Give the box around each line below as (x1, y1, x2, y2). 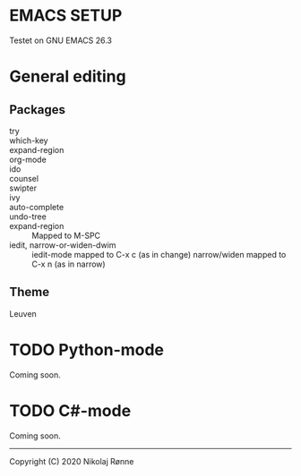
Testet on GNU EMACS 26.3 (9, 35, 113, 46)
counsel (9, 173, 39, 183)
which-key (9, 135, 48, 146)
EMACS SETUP (9, 5, 123, 26)
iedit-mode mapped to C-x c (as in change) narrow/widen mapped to (31, 249, 287, 259)
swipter (9, 183, 38, 193)
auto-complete (9, 201, 64, 212)
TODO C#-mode (9, 400, 132, 421)
